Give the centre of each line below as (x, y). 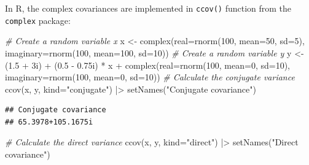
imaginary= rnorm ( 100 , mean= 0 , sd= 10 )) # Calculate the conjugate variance (150, 77)
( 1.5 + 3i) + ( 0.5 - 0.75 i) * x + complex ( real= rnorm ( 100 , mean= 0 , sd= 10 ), (147, 65)
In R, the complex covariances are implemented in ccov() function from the (148, 8)
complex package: (38, 20)
